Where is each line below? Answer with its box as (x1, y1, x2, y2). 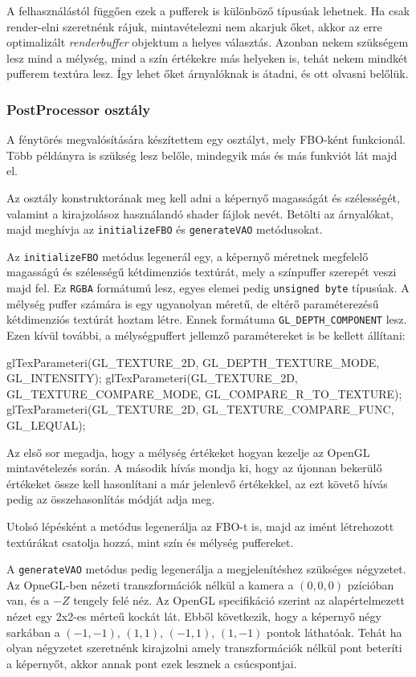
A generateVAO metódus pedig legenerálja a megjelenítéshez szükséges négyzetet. (6, 561, 406, 577)
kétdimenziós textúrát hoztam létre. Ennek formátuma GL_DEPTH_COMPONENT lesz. (6, 311, 407, 328)
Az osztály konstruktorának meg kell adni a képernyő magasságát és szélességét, (6, 189, 400, 206)
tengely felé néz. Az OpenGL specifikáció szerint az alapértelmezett (73, 592, 405, 609)
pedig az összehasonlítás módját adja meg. (6, 491, 215, 508)
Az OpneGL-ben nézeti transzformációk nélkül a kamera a (6, 576, 294, 593)
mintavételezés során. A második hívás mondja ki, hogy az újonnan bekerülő (6, 459, 382, 476)
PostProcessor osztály (6, 99, 151, 119)
